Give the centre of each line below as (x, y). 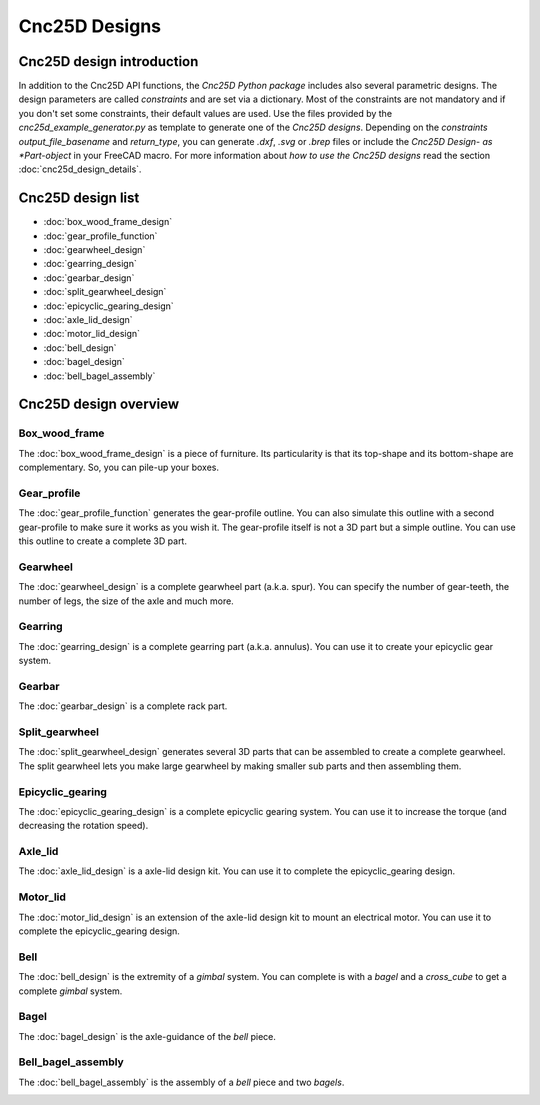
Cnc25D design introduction (108, 61)
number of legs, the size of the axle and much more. (126, 601)
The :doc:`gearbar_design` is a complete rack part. (123, 706)
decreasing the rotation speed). (83, 826)
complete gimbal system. (70, 991)
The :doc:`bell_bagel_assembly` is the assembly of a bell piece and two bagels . (181, 1082)
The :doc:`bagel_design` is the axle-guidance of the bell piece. (147, 1036)
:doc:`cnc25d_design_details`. (80, 169)
